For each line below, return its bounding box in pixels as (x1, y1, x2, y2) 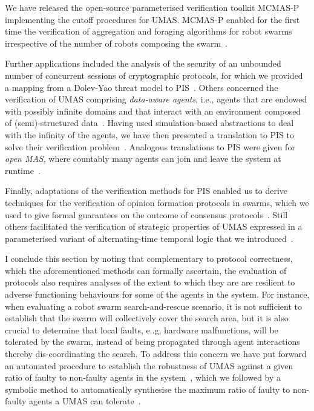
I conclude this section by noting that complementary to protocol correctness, (5, 252, 293, 265)
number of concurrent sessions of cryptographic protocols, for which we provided (5, 68, 303, 81)
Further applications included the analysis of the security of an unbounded (5, 57, 281, 70)
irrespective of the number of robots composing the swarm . (5, 36, 228, 49)
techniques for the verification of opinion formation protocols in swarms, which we (5, 196, 309, 209)
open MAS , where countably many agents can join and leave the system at (5, 152, 281, 165)
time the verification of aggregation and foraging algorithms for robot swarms (5, 25, 292, 38)
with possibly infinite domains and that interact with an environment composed (5, 104, 301, 117)
